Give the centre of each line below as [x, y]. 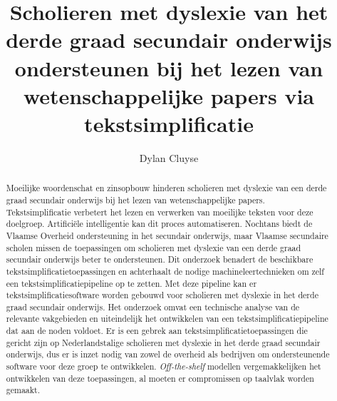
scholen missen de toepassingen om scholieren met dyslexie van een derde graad [154, 247]
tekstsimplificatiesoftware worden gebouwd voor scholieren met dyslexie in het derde [162, 295]
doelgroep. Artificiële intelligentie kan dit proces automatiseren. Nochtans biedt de [159, 224]
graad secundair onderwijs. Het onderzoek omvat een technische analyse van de [153, 306]
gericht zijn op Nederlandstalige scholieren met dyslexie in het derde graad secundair [163, 342]
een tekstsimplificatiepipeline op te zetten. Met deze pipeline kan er [131, 283]
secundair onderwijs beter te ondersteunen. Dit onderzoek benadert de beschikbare [160, 259]
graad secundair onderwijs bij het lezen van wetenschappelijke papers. [135, 199]
